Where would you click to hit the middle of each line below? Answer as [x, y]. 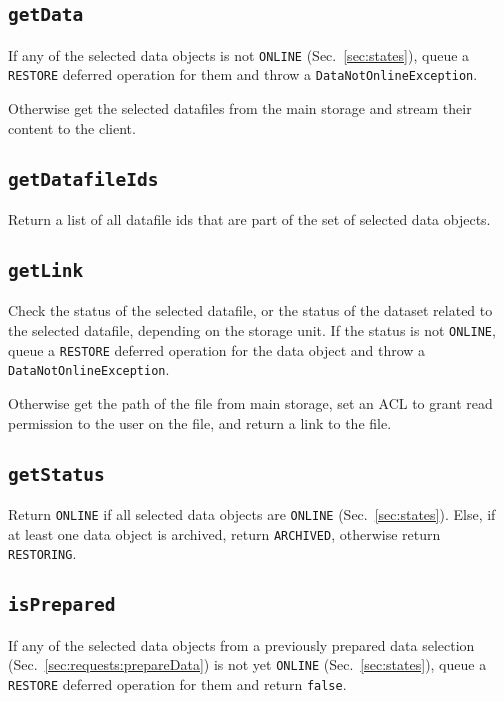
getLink [46, 271]
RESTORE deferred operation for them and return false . [177, 683]
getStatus [56, 474]
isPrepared [62, 605]
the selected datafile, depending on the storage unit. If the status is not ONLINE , [252, 330]
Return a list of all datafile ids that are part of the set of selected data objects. [249, 219]
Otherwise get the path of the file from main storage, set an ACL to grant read [250, 403]
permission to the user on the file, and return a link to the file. [200, 422]
